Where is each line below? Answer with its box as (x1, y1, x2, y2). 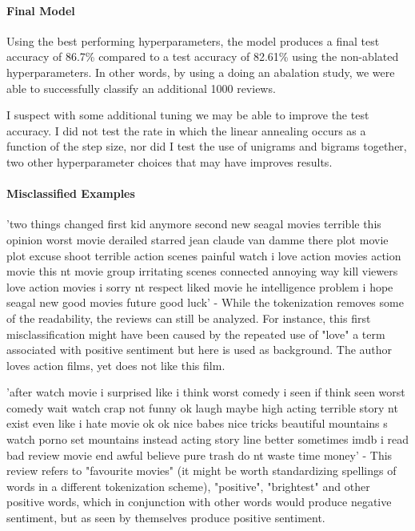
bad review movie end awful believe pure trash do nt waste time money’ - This (6, 446, 393, 463)
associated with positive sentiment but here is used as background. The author (6, 341, 393, 358)
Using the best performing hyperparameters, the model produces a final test (6, 32, 380, 49)
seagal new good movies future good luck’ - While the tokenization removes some (6, 294, 404, 311)
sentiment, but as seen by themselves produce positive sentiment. (6, 509, 325, 526)
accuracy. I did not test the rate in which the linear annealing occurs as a (6, 122, 366, 139)
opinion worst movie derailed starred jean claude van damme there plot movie (6, 231, 389, 247)
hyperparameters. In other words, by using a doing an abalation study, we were (6, 63, 395, 80)
